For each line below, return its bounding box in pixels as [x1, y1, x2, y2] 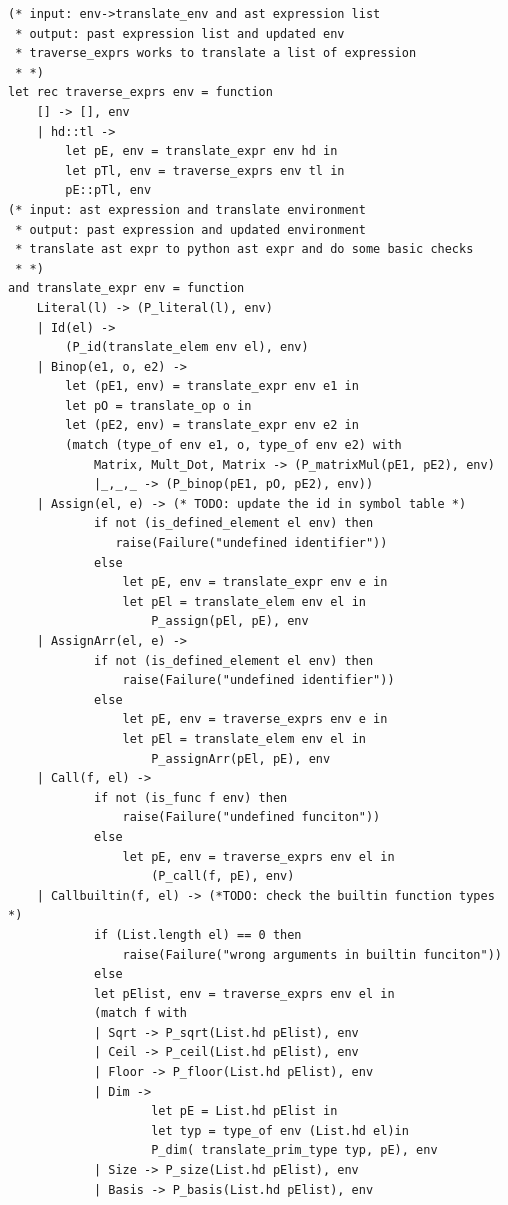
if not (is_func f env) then [93, 790, 288, 805]
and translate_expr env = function [8, 281, 245, 296]
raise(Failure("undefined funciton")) [122, 810, 381, 825]
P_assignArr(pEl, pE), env [151, 751, 331, 766]
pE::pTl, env [65, 183, 152, 198]
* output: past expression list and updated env [15, 26, 345, 41]
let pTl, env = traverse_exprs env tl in [65, 163, 345, 178]
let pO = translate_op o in [65, 398, 252, 413]
